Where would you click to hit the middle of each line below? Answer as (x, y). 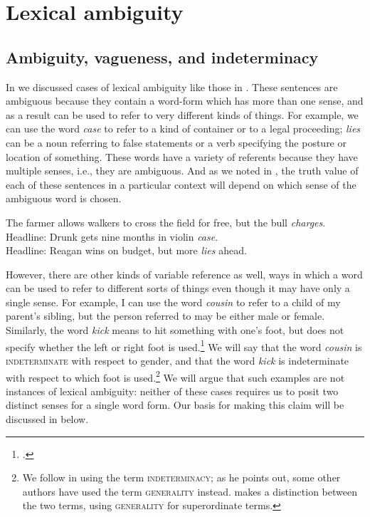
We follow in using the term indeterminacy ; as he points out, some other (181, 477)
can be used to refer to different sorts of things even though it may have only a (178, 288)
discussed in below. (47, 418)
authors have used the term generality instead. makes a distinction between (190, 491)
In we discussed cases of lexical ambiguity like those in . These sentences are (172, 87)
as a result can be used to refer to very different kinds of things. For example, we (182, 114)
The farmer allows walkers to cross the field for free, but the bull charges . (166, 222)
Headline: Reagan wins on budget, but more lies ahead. (126, 250)
